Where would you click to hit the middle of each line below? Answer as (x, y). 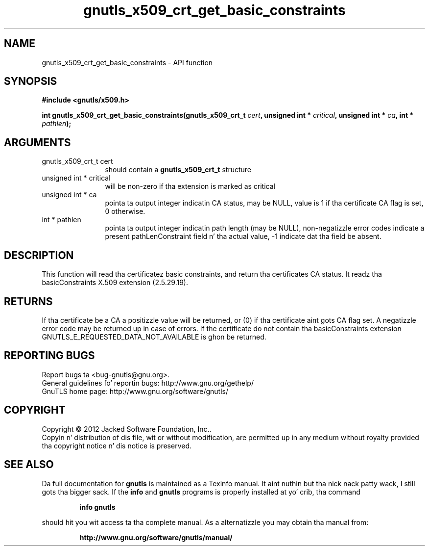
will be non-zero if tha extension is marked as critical (190, 186)
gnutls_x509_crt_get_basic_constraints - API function (127, 62)
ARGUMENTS (37, 142)
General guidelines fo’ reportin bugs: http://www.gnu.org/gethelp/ (148, 383)
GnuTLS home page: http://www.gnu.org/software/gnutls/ (135, 391)
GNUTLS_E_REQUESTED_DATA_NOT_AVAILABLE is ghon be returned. (154, 337)
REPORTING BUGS (49, 356)
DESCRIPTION (39, 255)
